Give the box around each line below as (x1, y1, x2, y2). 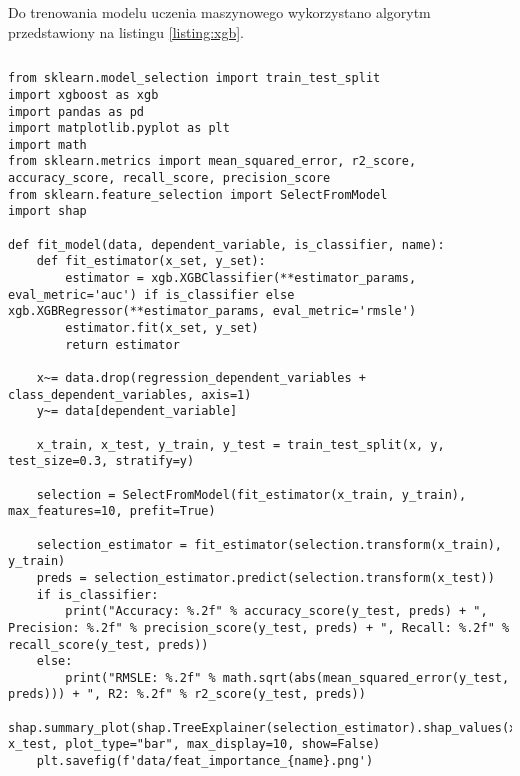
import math (8, 137, 87, 152)
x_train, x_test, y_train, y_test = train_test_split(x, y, (36, 437, 445, 452)
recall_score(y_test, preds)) (8, 637, 209, 652)
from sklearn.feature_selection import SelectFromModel (8, 187, 388, 202)
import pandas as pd (8, 104, 145, 119)
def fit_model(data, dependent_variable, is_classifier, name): (8, 237, 445, 252)
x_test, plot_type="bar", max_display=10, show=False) (8, 737, 381, 752)
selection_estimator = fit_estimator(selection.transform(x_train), (36, 537, 502, 552)
